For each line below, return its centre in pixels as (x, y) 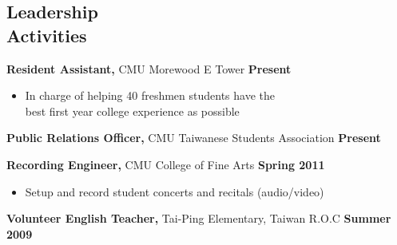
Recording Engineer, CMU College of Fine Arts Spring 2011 (166, 164)
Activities (47, 35)
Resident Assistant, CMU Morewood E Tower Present (149, 68)
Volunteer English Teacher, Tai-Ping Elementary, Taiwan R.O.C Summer (199, 218)
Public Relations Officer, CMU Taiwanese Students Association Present (194, 138)
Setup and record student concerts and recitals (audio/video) (175, 191)
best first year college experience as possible (132, 111)
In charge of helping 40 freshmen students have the (150, 95)
